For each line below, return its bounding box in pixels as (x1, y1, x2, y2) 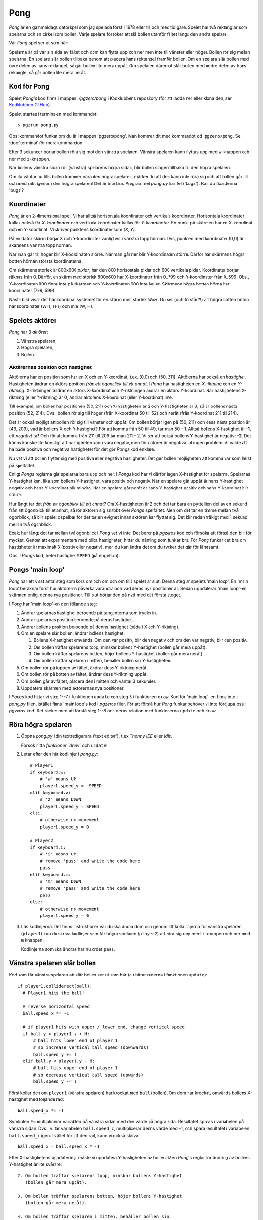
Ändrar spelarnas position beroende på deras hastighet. (21, 617, 133, 623)
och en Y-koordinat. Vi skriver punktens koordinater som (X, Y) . (9, 226, 136, 232)
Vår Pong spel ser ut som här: (9, 40, 69, 46)
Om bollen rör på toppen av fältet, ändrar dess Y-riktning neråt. (21, 664, 148, 671)
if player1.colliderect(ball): (18, 983, 93, 989)
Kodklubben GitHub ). (9, 102, 51, 108)
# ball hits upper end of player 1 (33, 1065, 118, 1071)
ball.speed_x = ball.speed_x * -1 (18, 1143, 100, 1149)
